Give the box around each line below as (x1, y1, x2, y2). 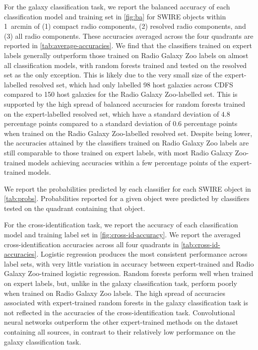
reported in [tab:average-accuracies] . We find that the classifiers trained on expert (4, 40, 252, 51)
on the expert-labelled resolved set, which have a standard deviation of (4, 108, 219, 119)
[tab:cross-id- (181, 239, 220, 249)
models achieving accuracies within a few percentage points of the (28, 157, 228, 167)
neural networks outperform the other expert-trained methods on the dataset (4, 317, 238, 327)
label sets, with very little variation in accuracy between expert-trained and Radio (4, 258, 254, 269)
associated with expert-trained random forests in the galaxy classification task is (4, 297, 248, 308)
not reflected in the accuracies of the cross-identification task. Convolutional (4, 307, 235, 317)
